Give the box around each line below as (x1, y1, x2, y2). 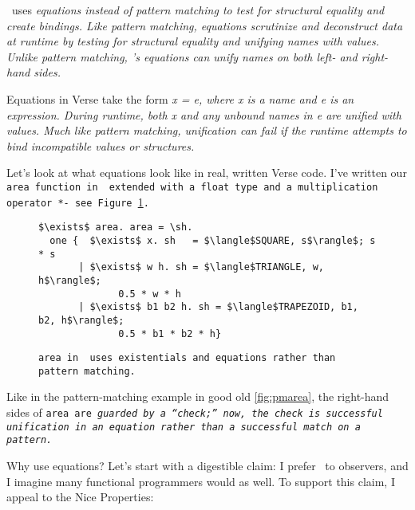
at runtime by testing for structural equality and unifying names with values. (6, 33, 380, 49)
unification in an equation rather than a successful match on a (6, 421, 361, 433)
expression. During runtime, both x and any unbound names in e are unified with (6, 106, 401, 123)
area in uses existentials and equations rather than (38, 352, 336, 364)
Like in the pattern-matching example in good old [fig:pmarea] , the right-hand (6, 388, 389, 405)
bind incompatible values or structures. (6, 137, 195, 154)
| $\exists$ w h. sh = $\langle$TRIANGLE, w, (78, 261, 324, 273)
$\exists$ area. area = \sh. (38, 222, 193, 233)
